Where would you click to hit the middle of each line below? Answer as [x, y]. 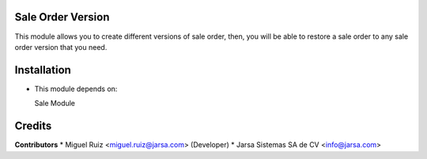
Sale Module [55, 104]
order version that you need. [61, 47]
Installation [43, 70]
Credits [33, 126]
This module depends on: [76, 89]
